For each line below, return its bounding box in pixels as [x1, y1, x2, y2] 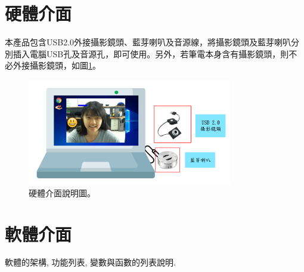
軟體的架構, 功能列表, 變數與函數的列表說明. [5, 256, 176, 268]
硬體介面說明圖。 [29, 186, 95, 199]
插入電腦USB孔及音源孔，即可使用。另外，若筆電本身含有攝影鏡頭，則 [13, 47, 289, 60]
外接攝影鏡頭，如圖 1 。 [13, 59, 101, 72]
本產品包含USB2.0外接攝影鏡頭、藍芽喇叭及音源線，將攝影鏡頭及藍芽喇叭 [5, 36, 291, 48]
